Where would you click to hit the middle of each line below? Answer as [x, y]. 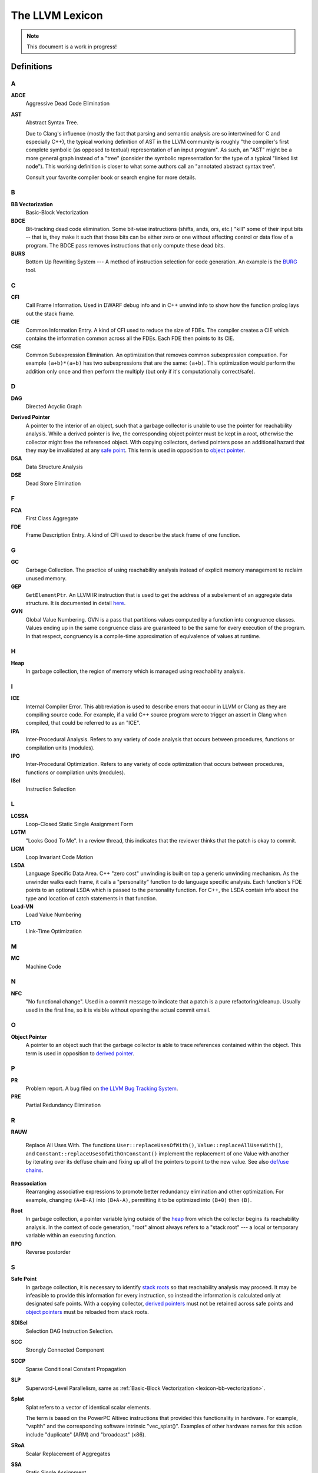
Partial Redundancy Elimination [63, 1105]
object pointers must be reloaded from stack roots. [87, 1312]
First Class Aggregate [52, 518]
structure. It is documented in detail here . [76, 603]
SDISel [19, 1323]
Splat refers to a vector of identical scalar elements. [88, 1407]
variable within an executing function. [71, 1236]
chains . [34, 1170]
